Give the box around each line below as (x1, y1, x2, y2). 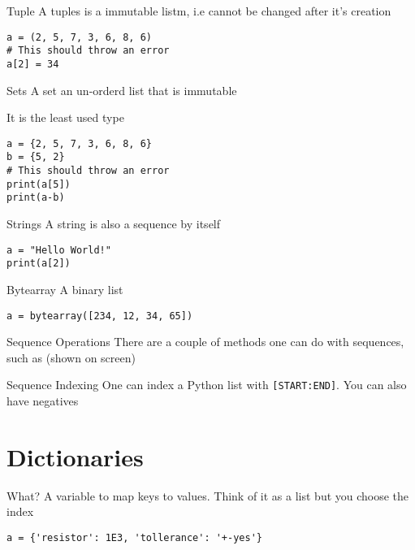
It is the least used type (6, 109, 124, 126)
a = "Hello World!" (6, 244, 111, 256)
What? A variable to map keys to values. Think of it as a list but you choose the (6, 487, 409, 504)
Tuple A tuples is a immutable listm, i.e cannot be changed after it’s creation (6, 2, 391, 19)
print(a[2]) (6, 258, 71, 270)
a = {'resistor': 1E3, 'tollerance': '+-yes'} (6, 531, 262, 544)
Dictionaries (6, 440, 144, 473)
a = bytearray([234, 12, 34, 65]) (6, 310, 193, 322)
